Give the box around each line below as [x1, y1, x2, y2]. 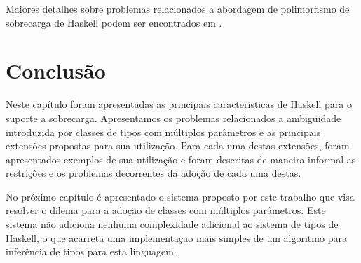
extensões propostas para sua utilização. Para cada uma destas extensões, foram [6, 138, 350, 153]
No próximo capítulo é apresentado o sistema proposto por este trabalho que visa [6, 189, 355, 203]
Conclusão [6, 56, 106, 85]
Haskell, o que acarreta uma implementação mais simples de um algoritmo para [6, 230, 347, 245]
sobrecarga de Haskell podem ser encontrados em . [6, 15, 222, 29]
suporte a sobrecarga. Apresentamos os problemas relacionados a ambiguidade [6, 110, 341, 125]
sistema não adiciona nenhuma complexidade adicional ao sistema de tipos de [6, 217, 339, 231]
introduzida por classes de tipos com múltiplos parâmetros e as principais [6, 124, 321, 139]
